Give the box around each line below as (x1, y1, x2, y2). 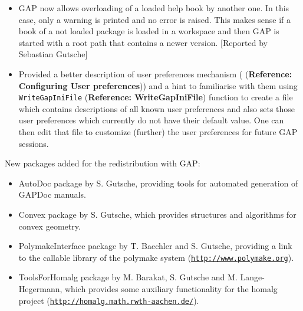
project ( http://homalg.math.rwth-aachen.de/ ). (18, 294, 199, 306)
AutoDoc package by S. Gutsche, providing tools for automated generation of (18, 176, 298, 189)
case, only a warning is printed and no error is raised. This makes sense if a (18, 13, 291, 25)
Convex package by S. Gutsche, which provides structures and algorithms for (18, 208, 297, 220)
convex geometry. (18, 220, 81, 232)
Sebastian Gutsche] (18, 48, 88, 60)
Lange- (240, 271, 265, 283)
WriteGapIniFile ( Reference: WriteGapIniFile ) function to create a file (18, 91, 293, 103)
